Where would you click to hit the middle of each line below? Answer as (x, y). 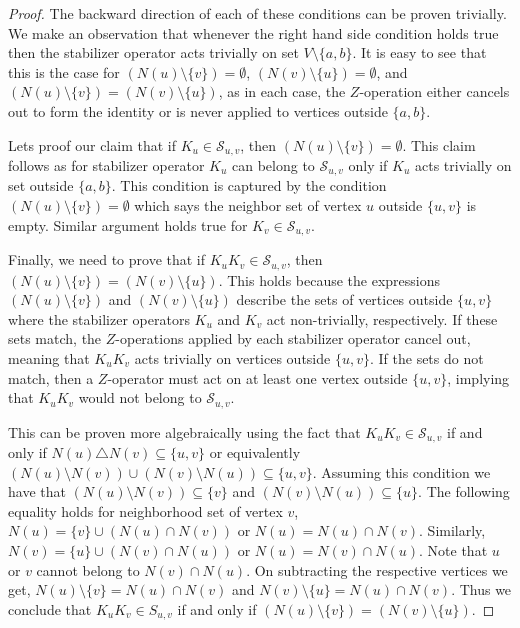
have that (37, 491)
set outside (41, 185)
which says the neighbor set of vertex (248, 205)
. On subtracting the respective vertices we (377, 569)
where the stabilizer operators (99, 318)
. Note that (453, 550)
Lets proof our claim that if (92, 144)
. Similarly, (452, 530)
